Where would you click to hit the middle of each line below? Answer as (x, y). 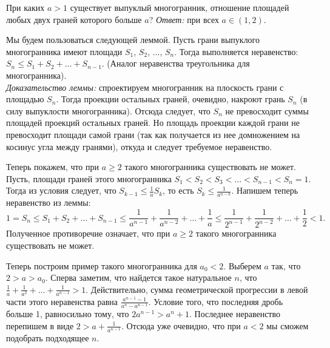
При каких (25, 7)
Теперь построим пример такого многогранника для (102, 265)
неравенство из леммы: (49, 202)
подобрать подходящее (48, 337)
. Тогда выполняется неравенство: (236, 51)
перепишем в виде (40, 325)
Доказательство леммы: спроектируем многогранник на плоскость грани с (145, 87)
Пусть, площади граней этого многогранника (89, 178)
